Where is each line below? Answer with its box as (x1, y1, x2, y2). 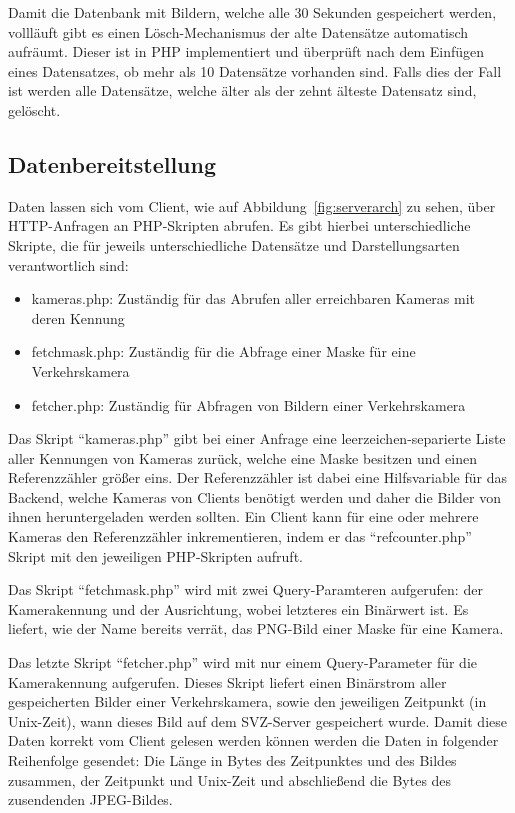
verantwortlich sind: (8, 254, 129, 275)
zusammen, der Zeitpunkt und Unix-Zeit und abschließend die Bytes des (8, 769, 452, 790)
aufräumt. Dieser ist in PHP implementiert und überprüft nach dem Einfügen (8, 41, 485, 62)
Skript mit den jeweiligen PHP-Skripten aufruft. (8, 545, 303, 566)
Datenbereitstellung (8, 148, 217, 179)
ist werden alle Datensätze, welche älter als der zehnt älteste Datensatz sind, (8, 80, 477, 101)
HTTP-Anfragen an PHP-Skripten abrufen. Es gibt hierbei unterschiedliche (8, 215, 471, 236)
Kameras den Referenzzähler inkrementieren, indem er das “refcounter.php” (8, 526, 472, 547)
